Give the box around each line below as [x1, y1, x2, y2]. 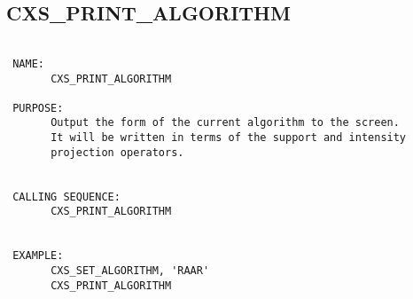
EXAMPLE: [12, 249, 64, 263]
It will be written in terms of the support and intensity [51, 131, 407, 145]
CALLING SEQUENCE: [12, 190, 121, 203]
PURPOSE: [12, 101, 64, 114]
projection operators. [51, 146, 184, 159]
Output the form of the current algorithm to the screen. [51, 116, 400, 130]
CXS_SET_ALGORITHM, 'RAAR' [51, 264, 210, 278]
